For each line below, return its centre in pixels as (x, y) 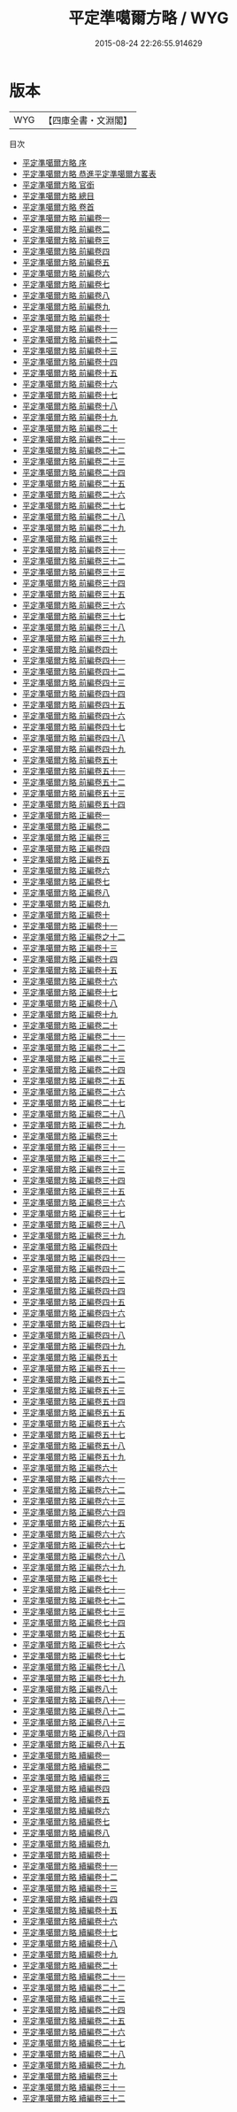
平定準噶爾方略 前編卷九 (66, 306)
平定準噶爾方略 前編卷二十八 (73, 516)
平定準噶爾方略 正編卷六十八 (73, 1556)
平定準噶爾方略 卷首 (58, 207)
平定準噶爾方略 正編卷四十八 (73, 1335)
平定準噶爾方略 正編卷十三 (69, 948)
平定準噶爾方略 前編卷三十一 (73, 549)
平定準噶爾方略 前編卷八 (66, 295)
